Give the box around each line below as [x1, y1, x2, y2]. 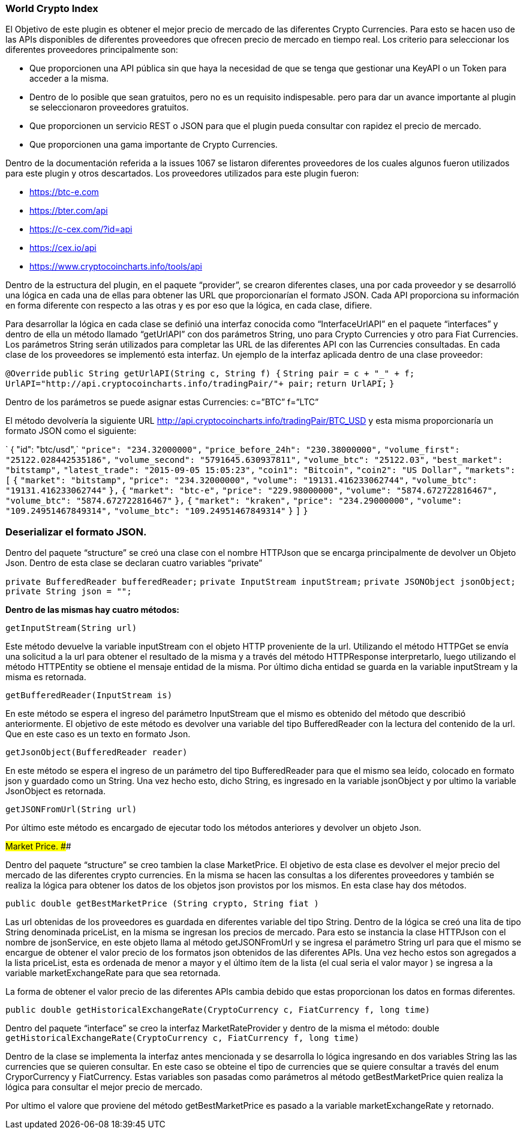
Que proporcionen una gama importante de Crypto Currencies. [29, 139, 278, 150]
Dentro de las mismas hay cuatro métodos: [5, 605, 180, 615]
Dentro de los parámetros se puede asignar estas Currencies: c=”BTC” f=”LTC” [5, 397, 319, 408]
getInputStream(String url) [5, 623, 137, 633]
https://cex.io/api [29, 243, 97, 253]
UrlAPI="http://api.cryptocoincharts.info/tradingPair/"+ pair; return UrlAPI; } [5, 379, 395, 389]
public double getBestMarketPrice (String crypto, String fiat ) [5, 899, 319, 909]
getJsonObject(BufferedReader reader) [5, 747, 188, 758]
